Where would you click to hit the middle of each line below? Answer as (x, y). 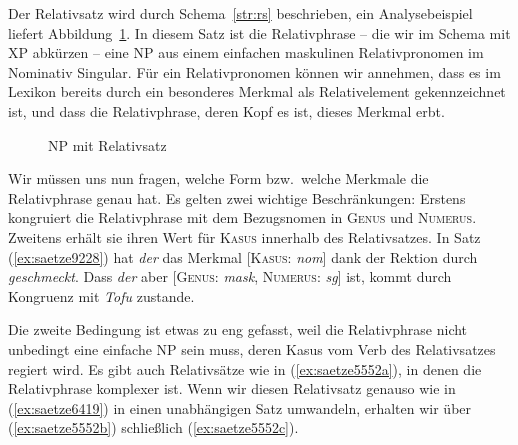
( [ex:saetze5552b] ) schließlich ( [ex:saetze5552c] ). (153, 427)
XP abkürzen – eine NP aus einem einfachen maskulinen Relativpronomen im (246, 52)
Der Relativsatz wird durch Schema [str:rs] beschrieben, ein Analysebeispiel (240, 13)
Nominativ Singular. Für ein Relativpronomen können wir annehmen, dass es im (254, 71)
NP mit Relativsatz (107, 144)
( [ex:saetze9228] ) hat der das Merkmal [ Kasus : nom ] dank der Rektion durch (243, 256)
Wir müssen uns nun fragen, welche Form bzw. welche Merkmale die (218, 178)
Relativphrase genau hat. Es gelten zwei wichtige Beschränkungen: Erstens (237, 197)
